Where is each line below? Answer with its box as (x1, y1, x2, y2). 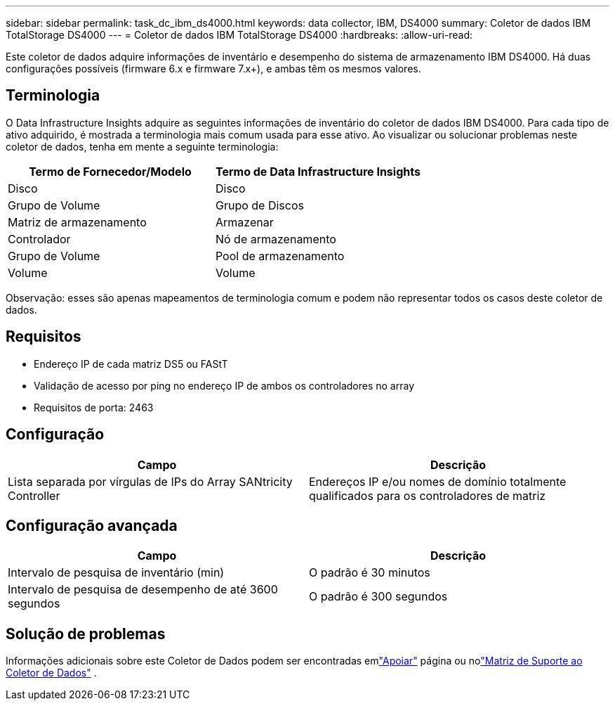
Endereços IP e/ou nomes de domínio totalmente (309, 474, 567, 489)
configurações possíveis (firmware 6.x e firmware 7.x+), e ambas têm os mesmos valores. (6, 63, 421, 75)
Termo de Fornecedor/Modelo (29, 164, 192, 179)
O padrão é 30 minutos (309, 565, 430, 580)
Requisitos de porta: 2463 (34, 401, 154, 413)
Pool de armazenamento (215, 248, 345, 263)
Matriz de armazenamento (8, 214, 147, 229)
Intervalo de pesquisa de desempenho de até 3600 (8, 582, 278, 597)
